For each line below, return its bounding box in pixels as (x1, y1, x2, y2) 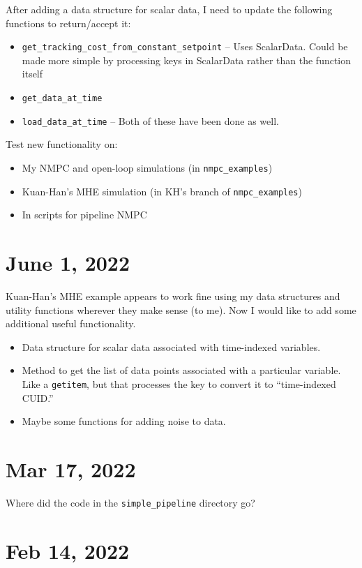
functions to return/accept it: (6, 15, 131, 30)
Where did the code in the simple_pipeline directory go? (6, 495, 255, 509)
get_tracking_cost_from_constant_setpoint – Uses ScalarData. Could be (22, 39, 348, 54)
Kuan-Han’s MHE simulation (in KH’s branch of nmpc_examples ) (22, 184, 302, 198)
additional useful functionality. (6, 316, 136, 331)
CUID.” (22, 390, 54, 405)
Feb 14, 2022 (6, 536, 130, 565)
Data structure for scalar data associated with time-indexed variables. (22, 339, 321, 354)
